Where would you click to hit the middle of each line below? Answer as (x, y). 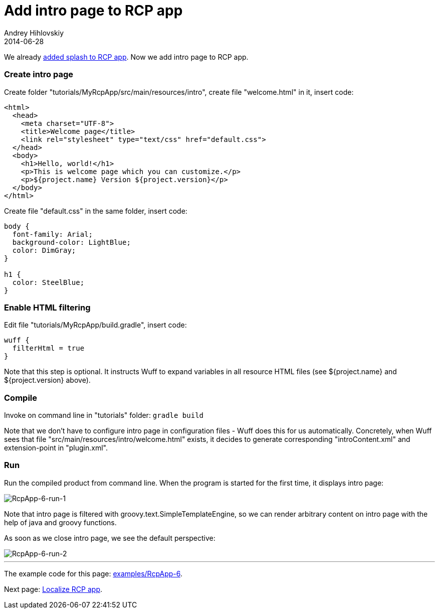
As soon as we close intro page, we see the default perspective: (110, 538)
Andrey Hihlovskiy (34, 33)
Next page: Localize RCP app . (53, 589)
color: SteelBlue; (48, 282)
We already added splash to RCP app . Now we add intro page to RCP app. (126, 57)
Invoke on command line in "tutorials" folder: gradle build (104, 415)
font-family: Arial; (53, 234)
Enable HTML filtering (47, 307)
